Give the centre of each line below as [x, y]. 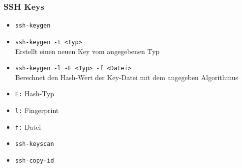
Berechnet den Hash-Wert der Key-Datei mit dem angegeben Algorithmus [127, 77]
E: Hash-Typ [35, 94]
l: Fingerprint [37, 110]
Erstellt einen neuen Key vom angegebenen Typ [87, 51]
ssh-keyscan [34, 144]
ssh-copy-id [34, 161]
